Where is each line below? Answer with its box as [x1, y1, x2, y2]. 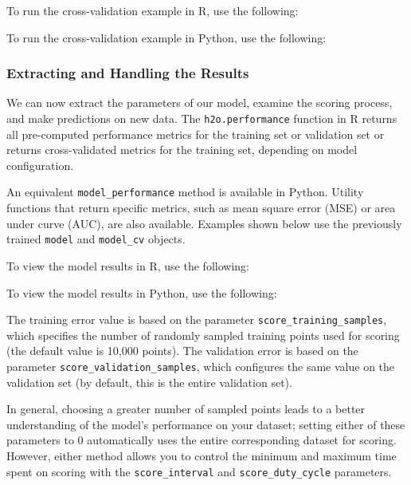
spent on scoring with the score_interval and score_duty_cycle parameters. [6, 463, 392, 479]
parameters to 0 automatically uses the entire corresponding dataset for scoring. [6, 432, 397, 448]
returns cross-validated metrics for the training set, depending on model [6, 141, 358, 158]
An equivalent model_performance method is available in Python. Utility [6, 183, 364, 200]
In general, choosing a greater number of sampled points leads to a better [6, 400, 366, 417]
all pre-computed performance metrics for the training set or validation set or [6, 125, 385, 142]
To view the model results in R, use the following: [6, 257, 249, 274]
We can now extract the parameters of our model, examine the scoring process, [6, 94, 393, 111]
